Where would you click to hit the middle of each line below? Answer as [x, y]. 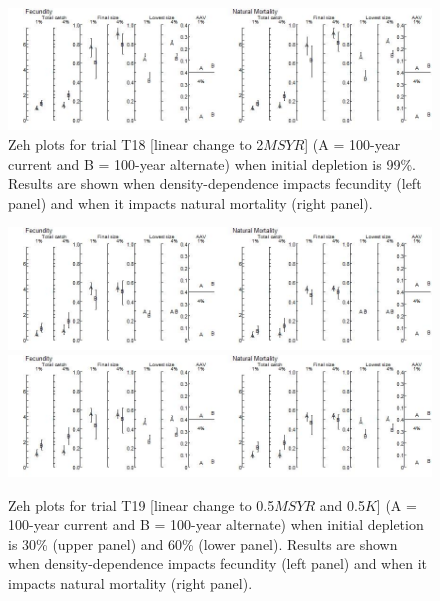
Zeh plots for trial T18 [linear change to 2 [136, 144]
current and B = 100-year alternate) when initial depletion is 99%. [212, 163]
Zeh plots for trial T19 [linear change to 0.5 [141, 504]
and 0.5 [342, 504]
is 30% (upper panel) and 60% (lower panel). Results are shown [203, 543]
